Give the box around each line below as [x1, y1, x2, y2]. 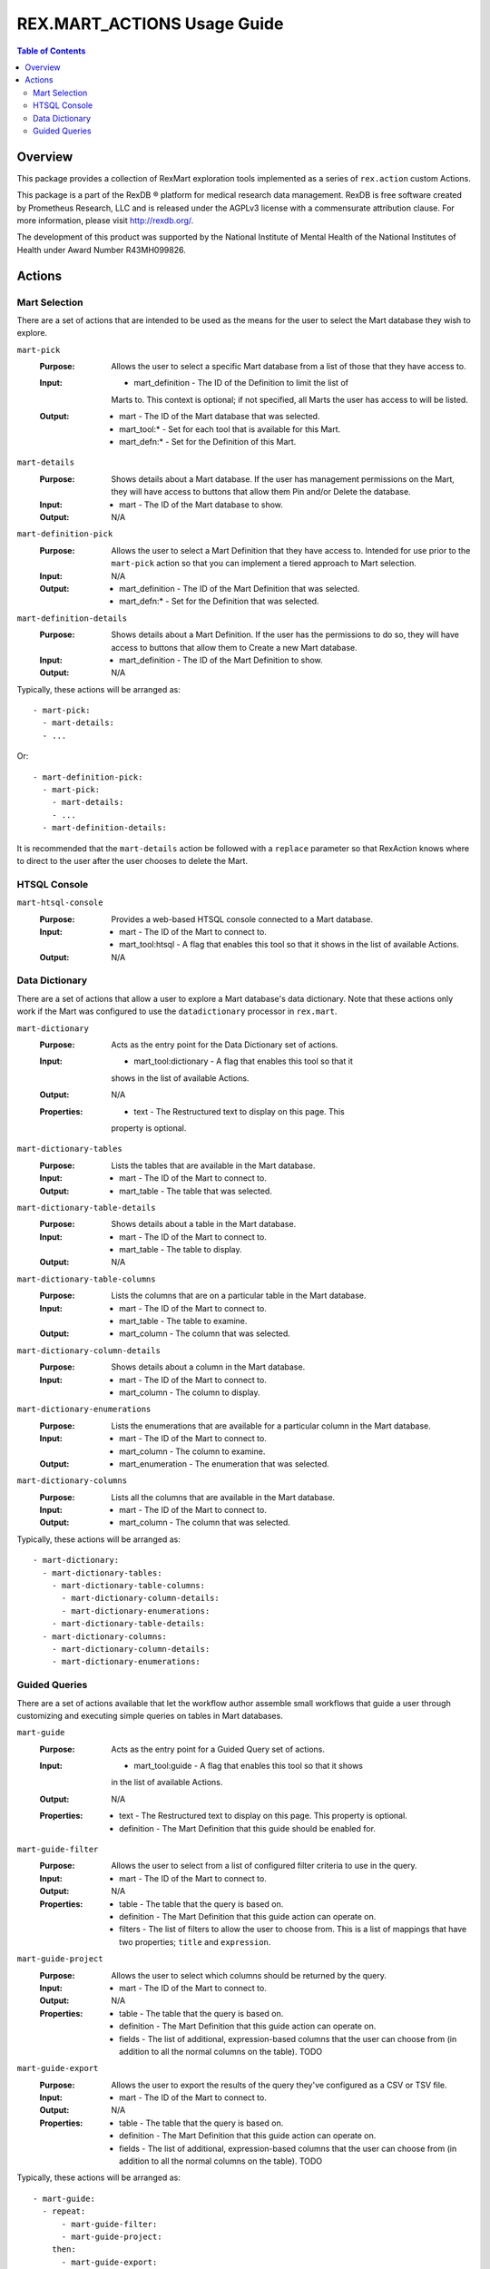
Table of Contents [16, 45, 86, 56]
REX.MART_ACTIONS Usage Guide [16, 14, 284, 34]
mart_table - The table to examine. [119, 1316, 248, 1327]
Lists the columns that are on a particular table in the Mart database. [111, 1290, 367, 1301]
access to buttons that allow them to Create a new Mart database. [111, 642, 358, 653]
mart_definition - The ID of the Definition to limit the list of [133, 378, 349, 388]
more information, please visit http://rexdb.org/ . [16, 214, 194, 226]
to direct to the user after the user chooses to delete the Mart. [16, 855, 249, 866]
